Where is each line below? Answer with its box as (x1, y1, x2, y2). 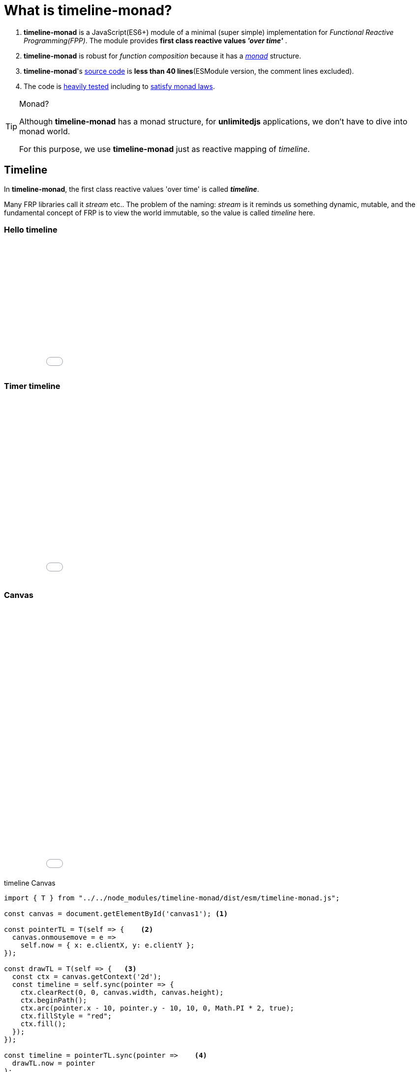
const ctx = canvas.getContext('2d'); (12, 972, 162, 981)
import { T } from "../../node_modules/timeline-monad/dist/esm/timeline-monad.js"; (4, 893, 340, 902)
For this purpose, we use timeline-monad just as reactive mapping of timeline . (19, 144, 310, 154)
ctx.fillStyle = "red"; (20, 1012, 112, 1020)
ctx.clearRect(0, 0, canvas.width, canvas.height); (20, 988, 224, 996)
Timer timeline (4, 381, 60, 391)
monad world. (19, 126, 70, 136)
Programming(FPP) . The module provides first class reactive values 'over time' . (24, 36, 287, 45)
